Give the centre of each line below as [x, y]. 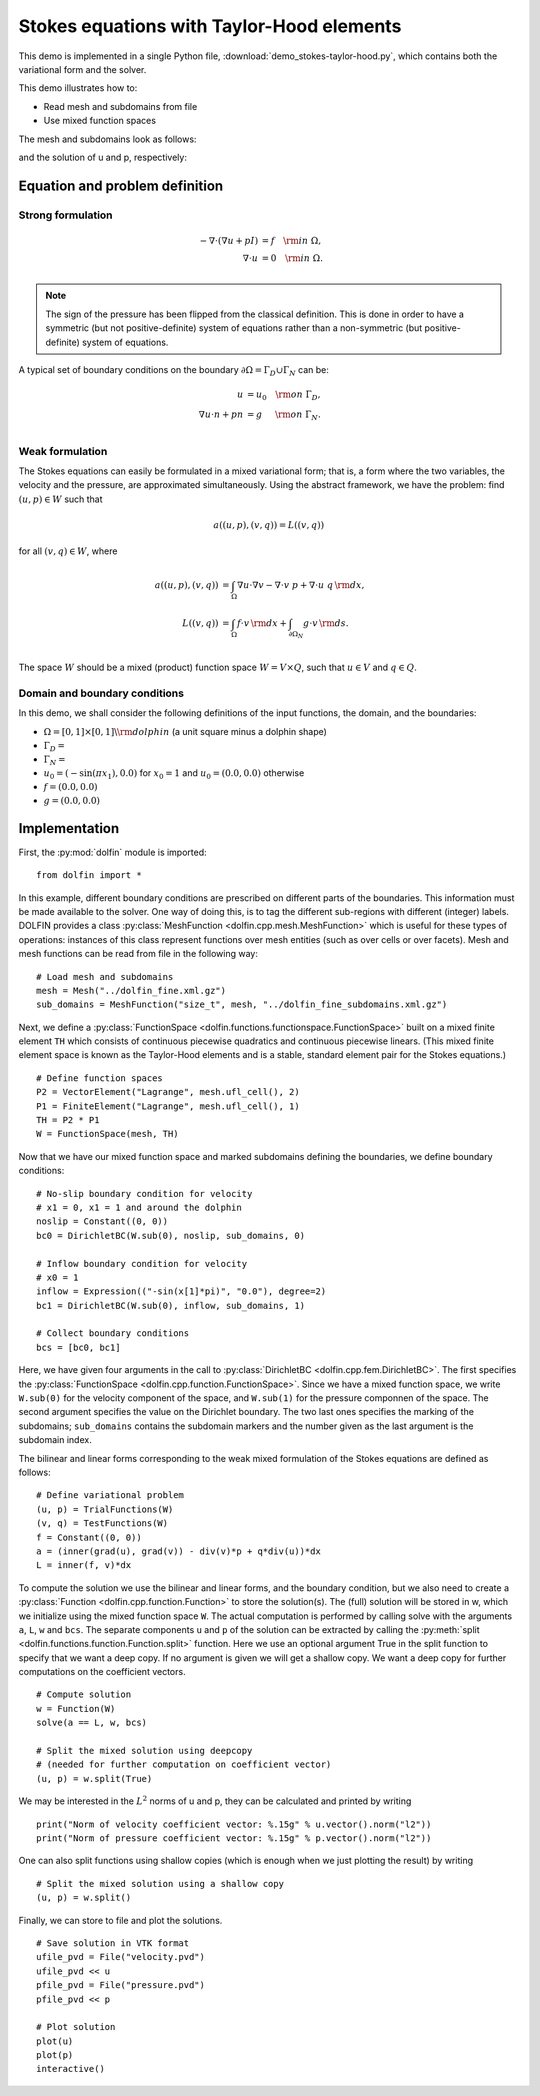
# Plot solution [76, 2027]
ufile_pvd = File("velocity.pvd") [120, 1957]
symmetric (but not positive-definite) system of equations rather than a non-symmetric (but [234, 328]
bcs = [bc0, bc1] [78, 1347]
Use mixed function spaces [100, 121]
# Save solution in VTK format [113, 1943]
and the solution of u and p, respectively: [102, 157]
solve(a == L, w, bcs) [92, 1723]
